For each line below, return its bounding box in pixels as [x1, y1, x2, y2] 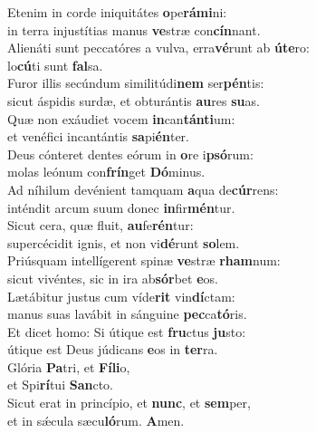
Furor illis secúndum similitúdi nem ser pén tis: [7, 73, 264, 92]
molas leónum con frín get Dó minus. [7, 162, 206, 181]
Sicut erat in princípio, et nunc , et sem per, [7, 393, 251, 412]
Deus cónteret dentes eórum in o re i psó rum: [7, 144, 254, 163]
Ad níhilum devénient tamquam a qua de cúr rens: [7, 179, 279, 198]
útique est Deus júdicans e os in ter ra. [7, 340, 218, 359]
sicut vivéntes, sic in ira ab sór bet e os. [7, 268, 218, 287]
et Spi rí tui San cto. [7, 375, 113, 394]
